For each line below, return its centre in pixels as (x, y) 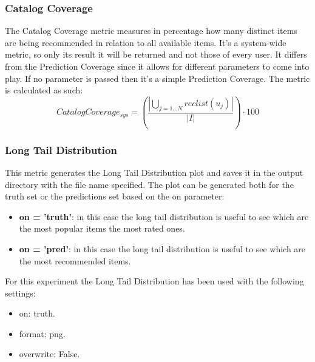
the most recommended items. (75, 260)
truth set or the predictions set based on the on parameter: (115, 196)
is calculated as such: (44, 90)
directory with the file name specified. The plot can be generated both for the (149, 184)
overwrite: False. (49, 354)
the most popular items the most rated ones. (102, 228)
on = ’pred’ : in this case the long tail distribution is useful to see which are (162, 248)
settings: (20, 293)
